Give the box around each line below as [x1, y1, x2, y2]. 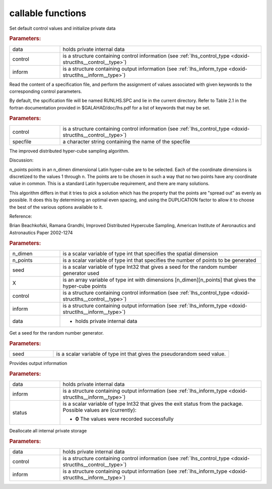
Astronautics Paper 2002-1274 [9, 230, 73, 236]
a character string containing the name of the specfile [62, 138, 190, 145]
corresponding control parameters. [9, 88, 82, 94]
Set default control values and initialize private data [9, 25, 116, 31]
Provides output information [9, 360, 67, 366]
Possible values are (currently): [62, 406, 137, 413]
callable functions [9, 8, 87, 19]
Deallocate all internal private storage [9, 427, 87, 433]
